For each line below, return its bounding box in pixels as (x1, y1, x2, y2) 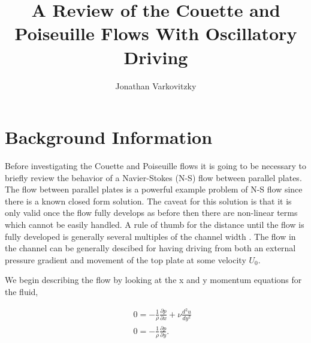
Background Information (5, 125, 213, 149)
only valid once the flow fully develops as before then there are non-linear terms (5, 206, 298, 219)
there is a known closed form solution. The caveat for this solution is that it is (5, 194, 292, 207)
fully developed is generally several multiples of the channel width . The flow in (5, 230, 296, 242)
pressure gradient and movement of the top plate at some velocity (5, 253, 246, 266)
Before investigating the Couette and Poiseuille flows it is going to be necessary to (5, 160, 306, 172)
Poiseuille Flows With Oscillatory (14, 21, 297, 46)
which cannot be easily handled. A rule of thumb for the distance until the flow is (5, 218, 304, 230)
